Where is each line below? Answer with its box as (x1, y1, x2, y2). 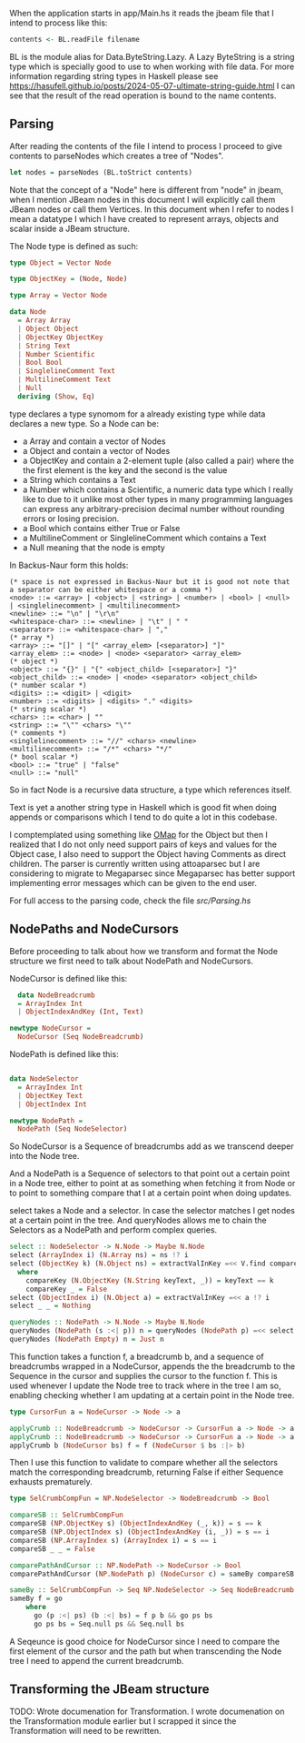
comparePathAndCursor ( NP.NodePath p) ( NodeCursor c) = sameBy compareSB (9, 1569, 295, 1578)
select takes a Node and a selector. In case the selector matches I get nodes (9, 1205, 295, 1216)
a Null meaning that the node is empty (22, 541, 165, 553)
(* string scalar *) (9, 704, 88, 713)
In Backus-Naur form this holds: (9, 559, 129, 570)
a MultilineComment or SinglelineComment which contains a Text (22, 532, 267, 543)
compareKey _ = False (25, 1285, 107, 1294)
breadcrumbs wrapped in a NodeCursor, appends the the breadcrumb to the (9, 1360, 296, 1372)
